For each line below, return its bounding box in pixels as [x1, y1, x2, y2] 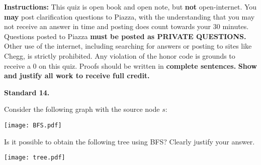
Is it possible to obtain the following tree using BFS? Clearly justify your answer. [4, 136, 255, 146]
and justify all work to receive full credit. [4, 70, 150, 81]
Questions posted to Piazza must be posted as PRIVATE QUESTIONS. [4, 31, 246, 41]
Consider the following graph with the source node [4, 104, 160, 114]
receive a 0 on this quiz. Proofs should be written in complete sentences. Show [4, 60, 257, 71]
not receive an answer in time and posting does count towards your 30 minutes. [4, 21, 249, 32]
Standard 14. [4, 87, 50, 97]
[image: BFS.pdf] [4, 121, 62, 129]
